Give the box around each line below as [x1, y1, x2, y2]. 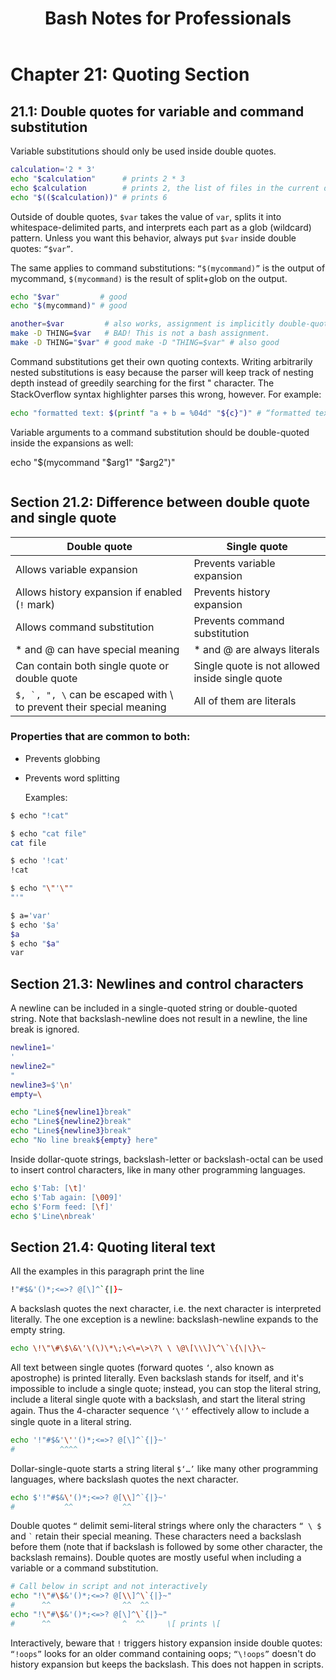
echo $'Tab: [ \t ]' [10, 1183, 87, 1193]
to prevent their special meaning [15, 700, 167, 714]
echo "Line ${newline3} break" [10, 1126, 132, 1136]
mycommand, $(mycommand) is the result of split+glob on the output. [10, 272, 288, 284]
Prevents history [193, 585, 271, 599]
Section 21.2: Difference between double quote [10, 494, 310, 511]
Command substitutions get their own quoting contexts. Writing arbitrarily [10, 355, 313, 367]
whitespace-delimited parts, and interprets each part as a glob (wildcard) [10, 221, 312, 233]
